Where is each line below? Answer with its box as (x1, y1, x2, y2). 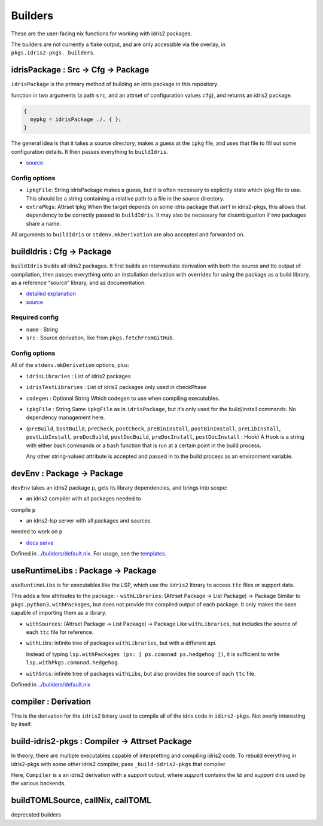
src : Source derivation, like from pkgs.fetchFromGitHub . (26, 334, 175, 341)
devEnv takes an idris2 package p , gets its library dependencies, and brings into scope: (11, 484, 228, 491)
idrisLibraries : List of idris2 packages (26, 372, 131, 379)
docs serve (26, 539, 54, 546)
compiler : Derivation (11, 696, 91, 706)
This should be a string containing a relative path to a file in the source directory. (26, 195, 224, 202)
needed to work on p (11, 528, 63, 535)
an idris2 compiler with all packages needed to (26, 495, 142, 502)
